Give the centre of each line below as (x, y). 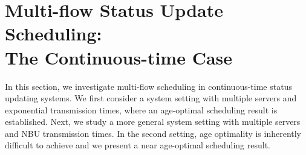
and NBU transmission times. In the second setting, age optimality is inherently (153, 133)
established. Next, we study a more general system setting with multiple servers (153, 122)
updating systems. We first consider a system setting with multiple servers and (151, 98)
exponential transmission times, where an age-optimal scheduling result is (141, 109)
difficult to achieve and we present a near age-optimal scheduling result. (138, 145)
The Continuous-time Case (119, 57)
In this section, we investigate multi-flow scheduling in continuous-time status (148, 86)
